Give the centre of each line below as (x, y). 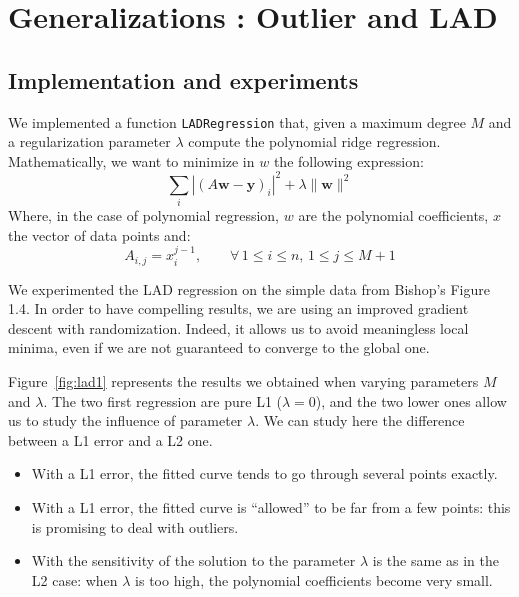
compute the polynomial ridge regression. (314, 141)
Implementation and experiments (183, 79)
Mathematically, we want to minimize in (131, 160)
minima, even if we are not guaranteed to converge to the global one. (219, 347)
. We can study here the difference (360, 420)
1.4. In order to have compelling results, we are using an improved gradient (238, 308)
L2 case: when (74, 579)
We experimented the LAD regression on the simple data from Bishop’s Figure (249, 288)
